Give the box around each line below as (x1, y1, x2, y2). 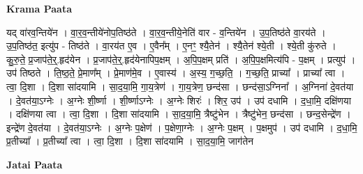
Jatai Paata (6, 157, 63, 171)
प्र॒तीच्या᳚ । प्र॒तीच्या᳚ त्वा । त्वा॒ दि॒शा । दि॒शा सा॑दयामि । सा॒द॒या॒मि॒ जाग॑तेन (6, 134, 254, 148)
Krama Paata (6, 1, 72, 15)
